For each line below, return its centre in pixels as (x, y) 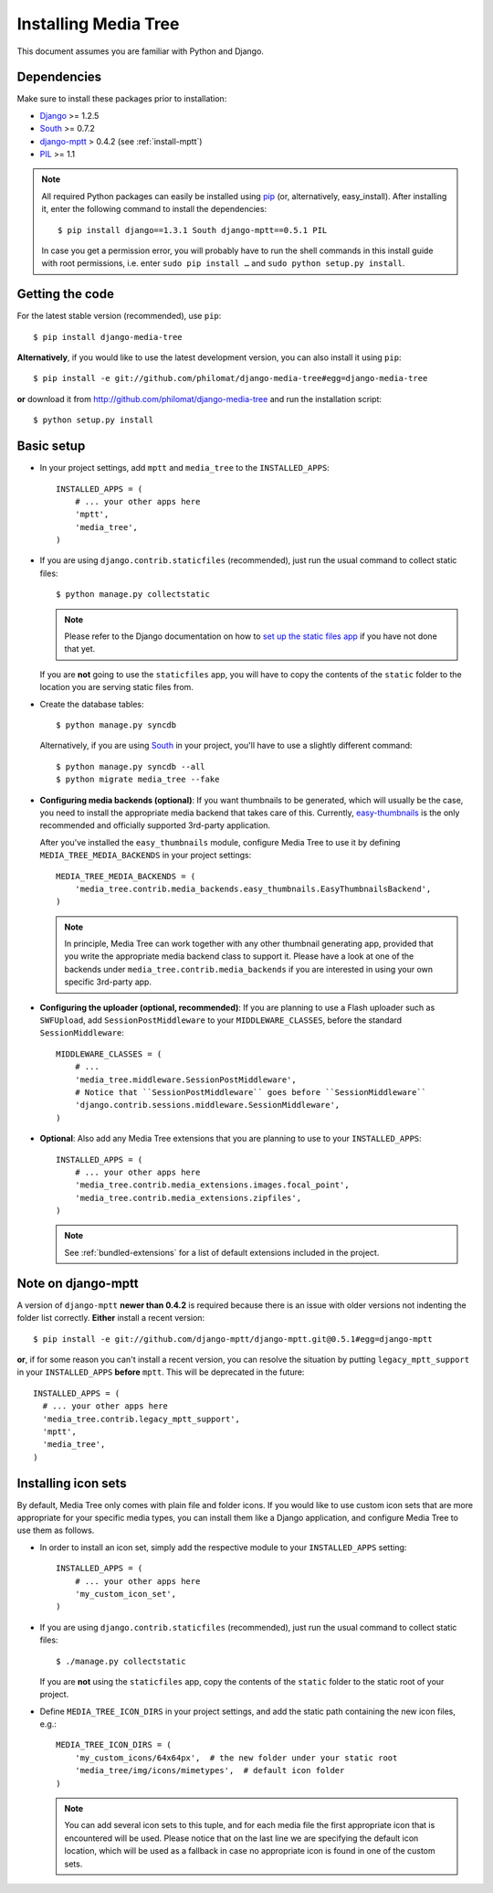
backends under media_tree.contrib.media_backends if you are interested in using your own (249, 969)
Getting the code (65, 294)
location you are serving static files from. (116, 687)
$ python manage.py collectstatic (133, 595)
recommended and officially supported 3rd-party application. (155, 825)
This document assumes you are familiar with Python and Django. (141, 51)
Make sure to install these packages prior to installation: (122, 99)
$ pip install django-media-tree (108, 337)
